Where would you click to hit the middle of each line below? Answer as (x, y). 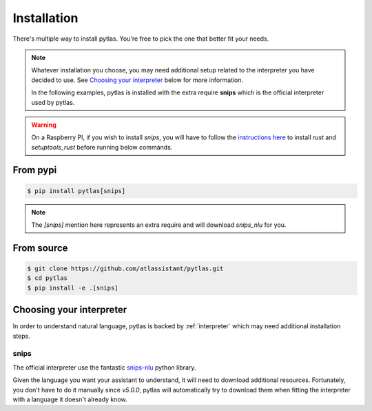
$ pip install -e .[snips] (73, 288)
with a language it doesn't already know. (70, 399)
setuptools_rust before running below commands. (102, 147)
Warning (44, 125)
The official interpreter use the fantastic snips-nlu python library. (104, 367)
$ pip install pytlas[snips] (76, 191)
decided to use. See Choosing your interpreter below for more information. (137, 80)
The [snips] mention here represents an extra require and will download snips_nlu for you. (159, 225)
